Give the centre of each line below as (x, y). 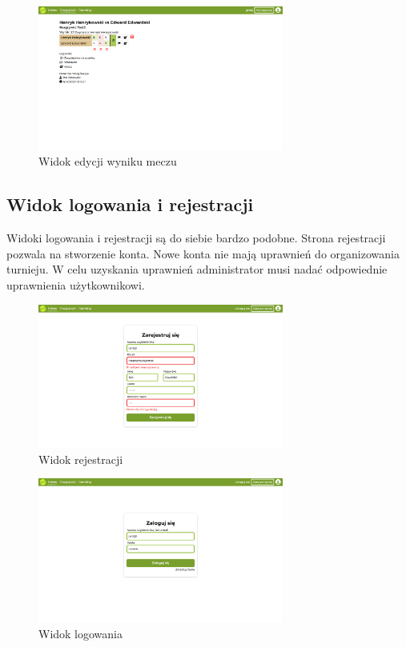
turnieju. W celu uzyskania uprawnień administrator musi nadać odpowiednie (197, 269)
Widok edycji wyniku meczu (108, 161)
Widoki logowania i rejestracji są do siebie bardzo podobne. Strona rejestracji (196, 238)
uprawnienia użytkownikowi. (76, 284)
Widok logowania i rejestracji (130, 204)
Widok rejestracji (81, 459)
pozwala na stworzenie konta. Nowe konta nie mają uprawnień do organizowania (203, 253)
